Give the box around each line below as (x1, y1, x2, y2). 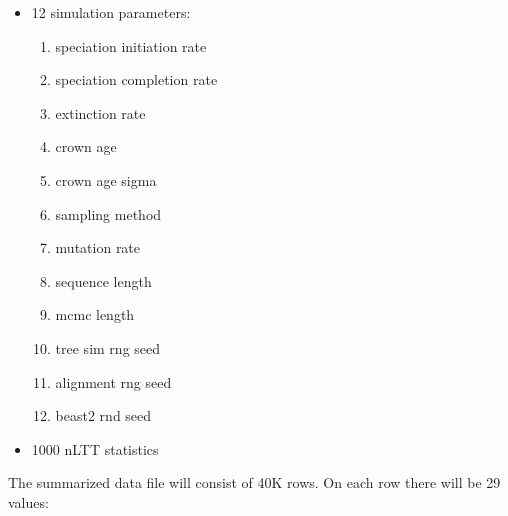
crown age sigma (55, 169, 157, 190)
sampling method (55, 203, 162, 224)
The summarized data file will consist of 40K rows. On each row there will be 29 (8, 472, 501, 493)
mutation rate (55, 237, 141, 258)
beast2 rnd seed (55, 405, 152, 426)
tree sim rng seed (55, 337, 161, 358)
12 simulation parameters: (31, 2, 191, 22)
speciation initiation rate (55, 35, 207, 56)
